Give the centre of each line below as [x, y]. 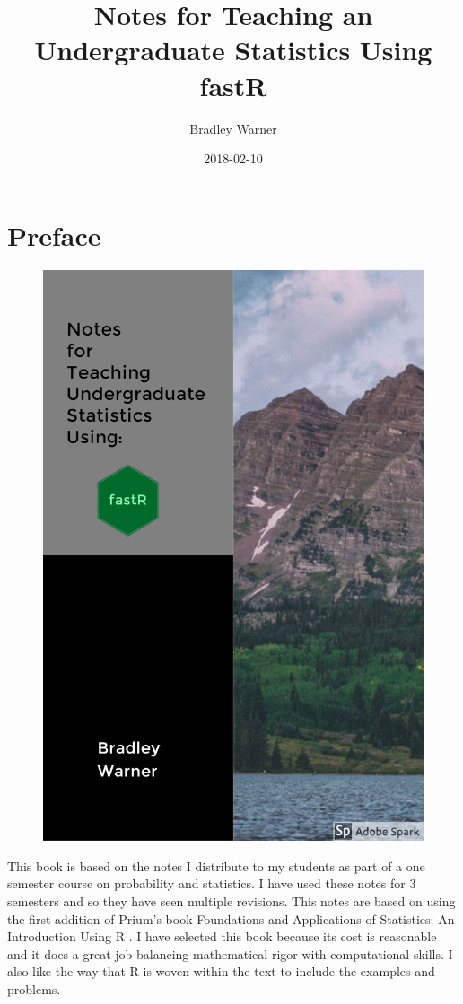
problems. [34, 988]
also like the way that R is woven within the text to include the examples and [221, 971]
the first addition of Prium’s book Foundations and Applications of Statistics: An [231, 918]
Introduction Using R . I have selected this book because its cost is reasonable [222, 936]
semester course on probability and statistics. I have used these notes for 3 [212, 883]
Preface [54, 235]
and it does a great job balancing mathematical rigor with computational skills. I [230, 953]
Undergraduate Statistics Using [233, 50]
